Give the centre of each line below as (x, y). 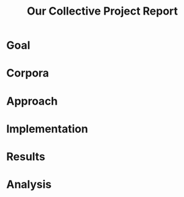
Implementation (47, 129)
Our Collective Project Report (102, 11)
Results (26, 157)
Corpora (28, 73)
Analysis (29, 185)
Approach (32, 101)
